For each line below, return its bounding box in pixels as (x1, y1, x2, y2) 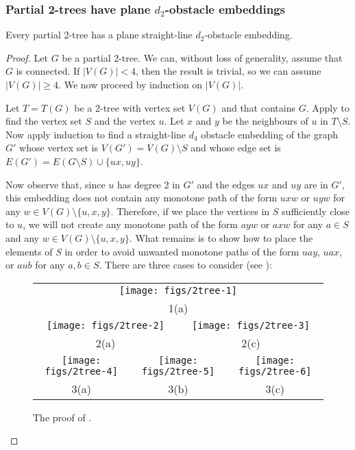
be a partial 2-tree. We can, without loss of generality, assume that (62, 50, 343, 64)
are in (304, 177, 328, 191)
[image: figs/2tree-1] (119, 284, 237, 296)
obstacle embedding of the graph (201, 127, 338, 141)
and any (5, 230, 40, 245)
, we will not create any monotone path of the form (23, 217, 238, 232)
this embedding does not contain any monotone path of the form (5, 190, 278, 205)
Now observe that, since (5, 177, 106, 191)
